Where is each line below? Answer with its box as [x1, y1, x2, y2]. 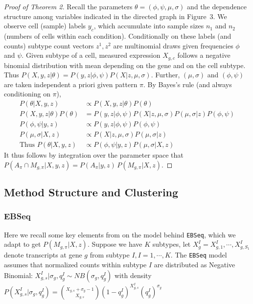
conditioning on [4, 89, 50, 99]
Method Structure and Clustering [4, 185, 179, 200]
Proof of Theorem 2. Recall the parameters [4, 1, 133, 11]
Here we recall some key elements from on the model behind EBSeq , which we [4, 229, 236, 239]
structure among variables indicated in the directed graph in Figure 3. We [4, 11, 227, 21]
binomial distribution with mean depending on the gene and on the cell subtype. [4, 60, 246, 70]
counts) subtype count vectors [4, 40, 94, 50]
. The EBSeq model [170, 250, 227, 260]
